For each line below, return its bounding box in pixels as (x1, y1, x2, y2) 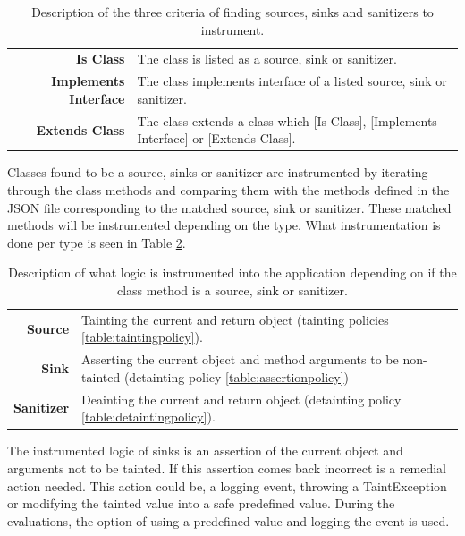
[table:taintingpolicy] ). (81, 328, 203, 346)
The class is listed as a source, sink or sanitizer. (137, 49, 397, 68)
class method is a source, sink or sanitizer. (117, 280, 348, 299)
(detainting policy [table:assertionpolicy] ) (123, 367, 350, 386)
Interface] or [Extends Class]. (137, 129, 296, 148)
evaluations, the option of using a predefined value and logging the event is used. (7, 511, 450, 530)
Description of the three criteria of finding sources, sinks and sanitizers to (31, 3, 434, 21)
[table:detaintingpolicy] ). (81, 407, 216, 426)
